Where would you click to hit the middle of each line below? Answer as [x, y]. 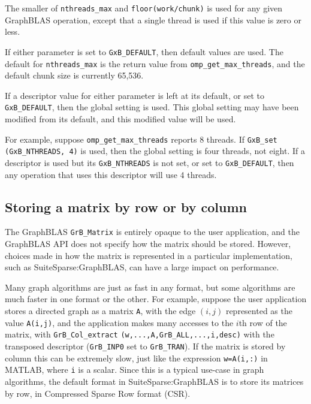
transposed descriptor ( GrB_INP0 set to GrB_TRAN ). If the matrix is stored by [145, 346]
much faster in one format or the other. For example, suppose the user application [156, 299]
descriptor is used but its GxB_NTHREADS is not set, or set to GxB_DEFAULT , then [150, 162]
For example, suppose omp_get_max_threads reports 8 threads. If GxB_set [141, 139]
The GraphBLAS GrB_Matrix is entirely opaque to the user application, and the [152, 232]
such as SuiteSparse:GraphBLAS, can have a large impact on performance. [142, 267]
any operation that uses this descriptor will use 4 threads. [111, 174]
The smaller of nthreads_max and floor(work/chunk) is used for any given [144, 8]
